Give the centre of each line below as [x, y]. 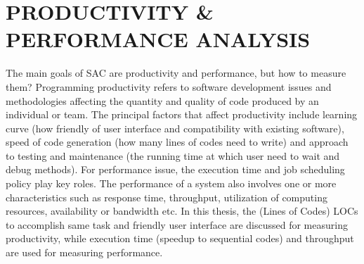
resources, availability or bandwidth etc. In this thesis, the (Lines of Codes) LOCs [182, 211]
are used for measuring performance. [84, 252]
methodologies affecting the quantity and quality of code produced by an [162, 100]
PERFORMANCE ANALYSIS [158, 39]
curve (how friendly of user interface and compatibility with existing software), [175, 128]
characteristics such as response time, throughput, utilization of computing [167, 197]
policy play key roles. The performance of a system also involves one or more [171, 183]
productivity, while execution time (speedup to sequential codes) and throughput [180, 238]
